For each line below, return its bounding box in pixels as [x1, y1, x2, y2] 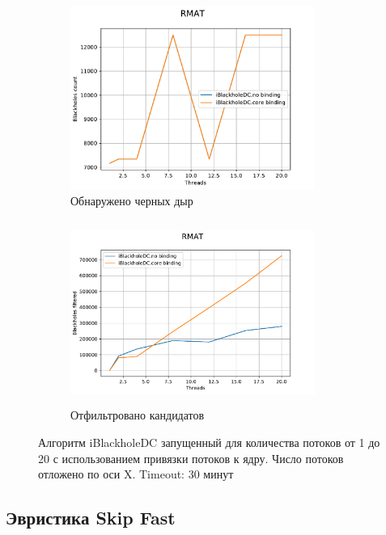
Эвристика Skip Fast [6, 505, 176, 530]
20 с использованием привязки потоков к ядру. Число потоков [38, 449, 344, 466]
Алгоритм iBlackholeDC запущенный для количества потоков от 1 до [38, 433, 380, 450]
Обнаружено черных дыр [70, 192, 193, 209]
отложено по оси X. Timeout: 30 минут [38, 465, 234, 482]
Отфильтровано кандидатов [70, 407, 205, 423]
